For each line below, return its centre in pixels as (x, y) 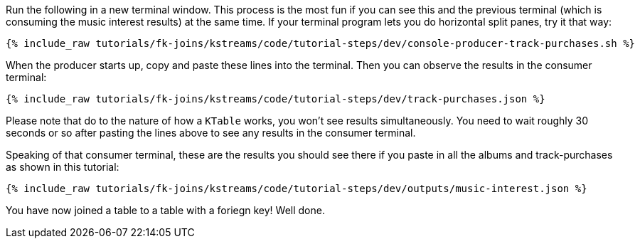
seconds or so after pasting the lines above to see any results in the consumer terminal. (211, 133)
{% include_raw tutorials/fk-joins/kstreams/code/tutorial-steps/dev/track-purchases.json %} (276, 99)
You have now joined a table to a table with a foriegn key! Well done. (165, 210)
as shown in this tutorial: (63, 167)
